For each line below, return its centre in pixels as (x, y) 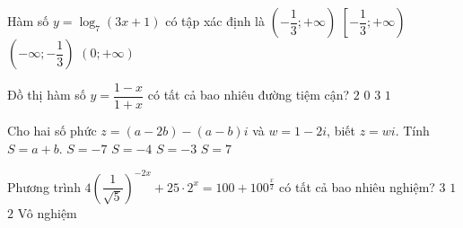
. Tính (412, 131)
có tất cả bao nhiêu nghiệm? (357, 186)
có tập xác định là (215, 21)
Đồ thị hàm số (47, 95)
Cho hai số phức (52, 131)
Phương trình (44, 186)
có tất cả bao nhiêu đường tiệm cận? (249, 95)
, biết (341, 131)
